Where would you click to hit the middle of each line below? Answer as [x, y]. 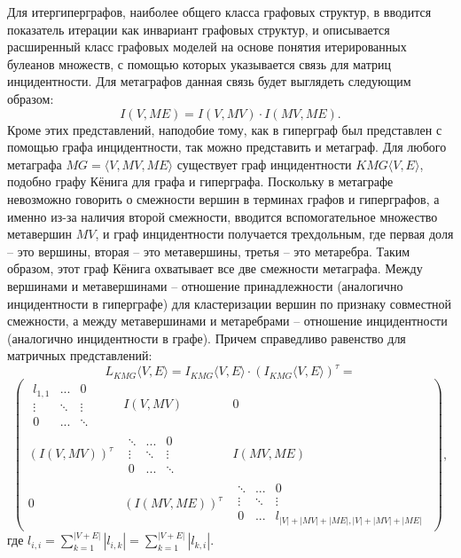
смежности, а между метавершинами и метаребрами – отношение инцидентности [227, 321]
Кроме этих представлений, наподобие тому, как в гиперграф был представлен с [225, 129]
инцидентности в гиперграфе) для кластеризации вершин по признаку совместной [230, 303]
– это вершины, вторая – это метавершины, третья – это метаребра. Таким [209, 251]
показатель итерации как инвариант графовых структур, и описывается [199, 29]
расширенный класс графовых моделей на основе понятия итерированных [207, 47]
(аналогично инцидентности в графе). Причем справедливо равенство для [207, 338]
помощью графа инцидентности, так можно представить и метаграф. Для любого [227, 147]
